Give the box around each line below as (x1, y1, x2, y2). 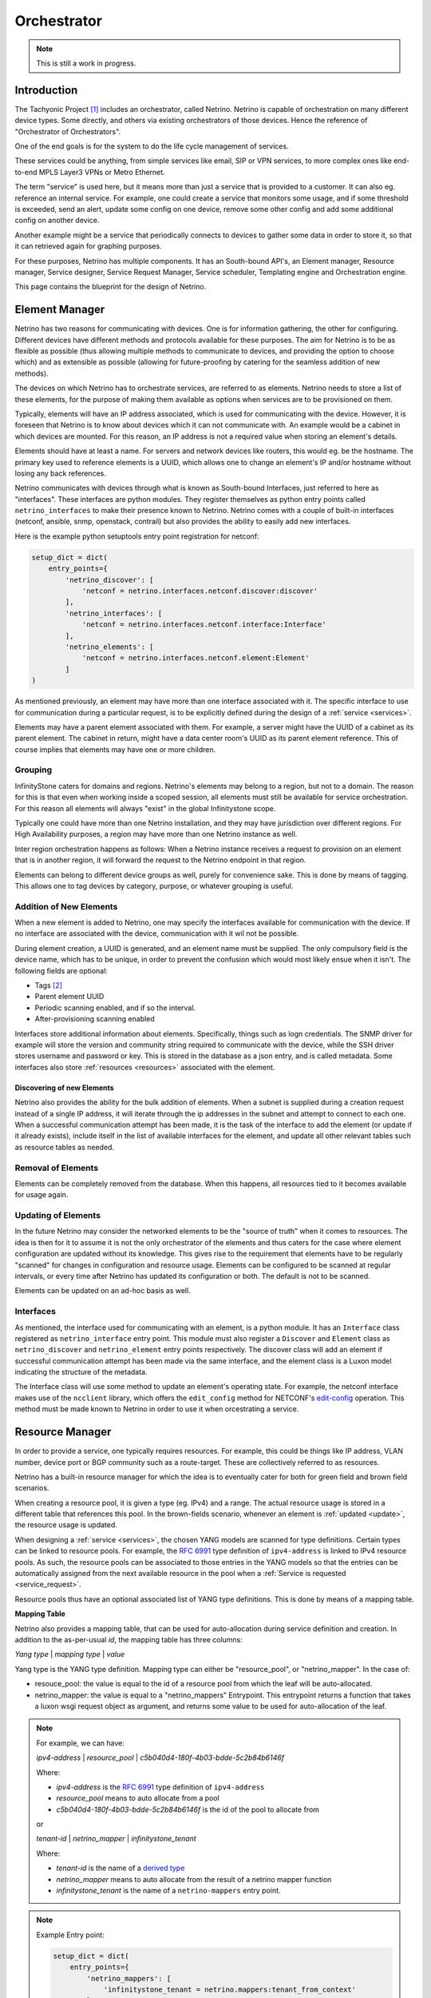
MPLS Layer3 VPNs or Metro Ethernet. (38, 167, 165, 177)
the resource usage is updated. (14, 1520, 117, 1530)
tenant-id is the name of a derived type (56, 1863, 185, 1873)
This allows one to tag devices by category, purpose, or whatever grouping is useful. (14, 881, 294, 890)
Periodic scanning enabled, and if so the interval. (34, 1003, 196, 1013)
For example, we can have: (36, 1738, 125, 1748)
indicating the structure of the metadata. (14, 1367, 148, 1377)
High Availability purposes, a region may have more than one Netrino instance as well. (14, 830, 298, 839)
